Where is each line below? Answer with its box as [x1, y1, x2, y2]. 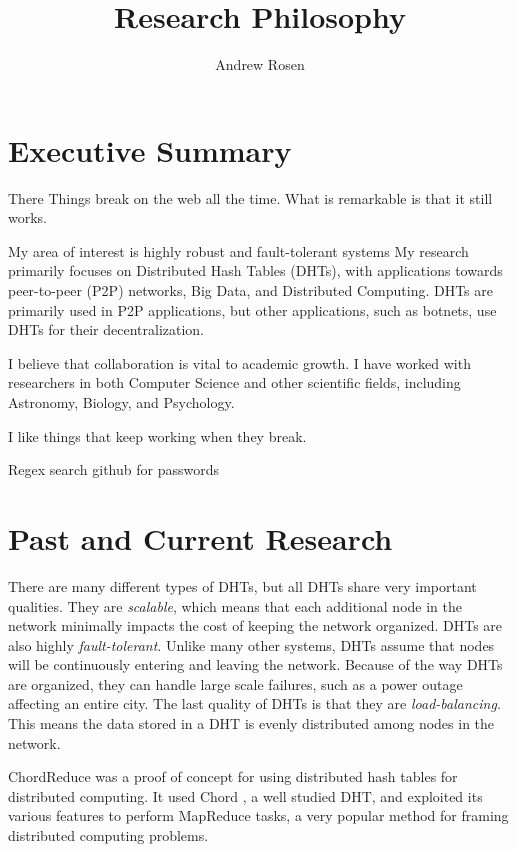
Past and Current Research [8, 517, 393, 558]
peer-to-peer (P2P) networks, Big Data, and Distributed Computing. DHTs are [8, 280, 494, 301]
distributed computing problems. [8, 825, 209, 846]
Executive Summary [8, 129, 292, 170]
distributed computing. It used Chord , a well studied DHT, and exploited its [8, 785, 483, 806]
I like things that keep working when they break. [8, 425, 307, 446]
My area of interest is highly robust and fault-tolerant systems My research [8, 240, 469, 261]
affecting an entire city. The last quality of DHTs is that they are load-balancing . [8, 693, 501, 714]
